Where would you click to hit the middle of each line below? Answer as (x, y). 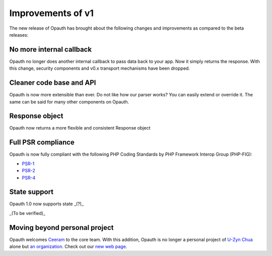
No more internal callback (51, 49)
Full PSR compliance (42, 142)
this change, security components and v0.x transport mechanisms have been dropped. (99, 68)
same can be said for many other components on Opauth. (69, 102)
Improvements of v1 (52, 13)
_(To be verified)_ (27, 213)
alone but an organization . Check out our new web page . (68, 246)
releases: (19, 35)
